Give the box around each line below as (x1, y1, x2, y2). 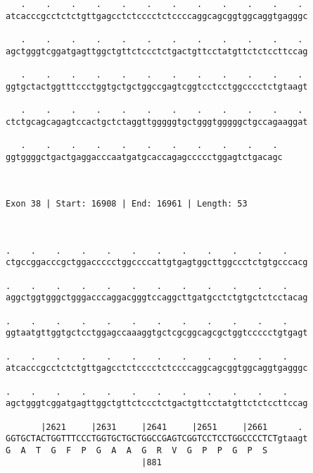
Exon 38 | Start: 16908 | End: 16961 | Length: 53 (6, 199, 248, 209)
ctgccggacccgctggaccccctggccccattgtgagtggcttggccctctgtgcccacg (6, 257, 308, 268)
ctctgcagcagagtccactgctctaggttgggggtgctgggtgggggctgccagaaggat (6, 116, 308, 127)
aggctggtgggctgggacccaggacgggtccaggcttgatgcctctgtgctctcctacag (6, 293, 308, 303)
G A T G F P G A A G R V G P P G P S (6, 445, 268, 455)
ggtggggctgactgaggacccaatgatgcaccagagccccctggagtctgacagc (6, 152, 283, 162)
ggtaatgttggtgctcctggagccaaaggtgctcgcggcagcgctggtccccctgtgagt (6, 328, 308, 338)
